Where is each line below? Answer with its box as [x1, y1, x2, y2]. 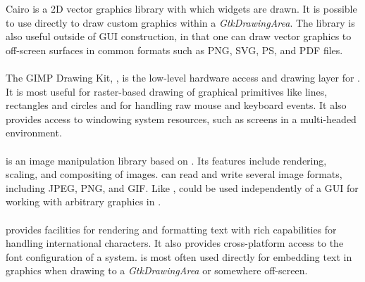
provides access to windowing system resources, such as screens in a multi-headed [6, 111, 357, 126]
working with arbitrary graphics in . [6, 194, 161, 209]
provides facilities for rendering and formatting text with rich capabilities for [6, 222, 337, 236]
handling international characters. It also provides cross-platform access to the [6, 236, 344, 250]
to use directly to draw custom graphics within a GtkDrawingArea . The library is [6, 15, 355, 30]
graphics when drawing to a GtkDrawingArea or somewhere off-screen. [6, 263, 308, 278]
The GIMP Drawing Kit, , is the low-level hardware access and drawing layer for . [6, 70, 360, 84]
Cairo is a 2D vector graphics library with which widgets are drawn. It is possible [6, 1, 357, 15]
